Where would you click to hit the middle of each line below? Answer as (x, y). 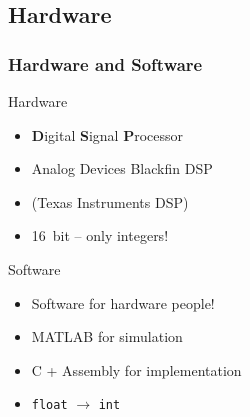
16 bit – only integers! (100, 235)
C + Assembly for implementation (136, 369)
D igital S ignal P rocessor (107, 134)
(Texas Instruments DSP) (110, 201)
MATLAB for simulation (107, 336)
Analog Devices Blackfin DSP (122, 168)
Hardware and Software (105, 63)
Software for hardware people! (123, 302)
